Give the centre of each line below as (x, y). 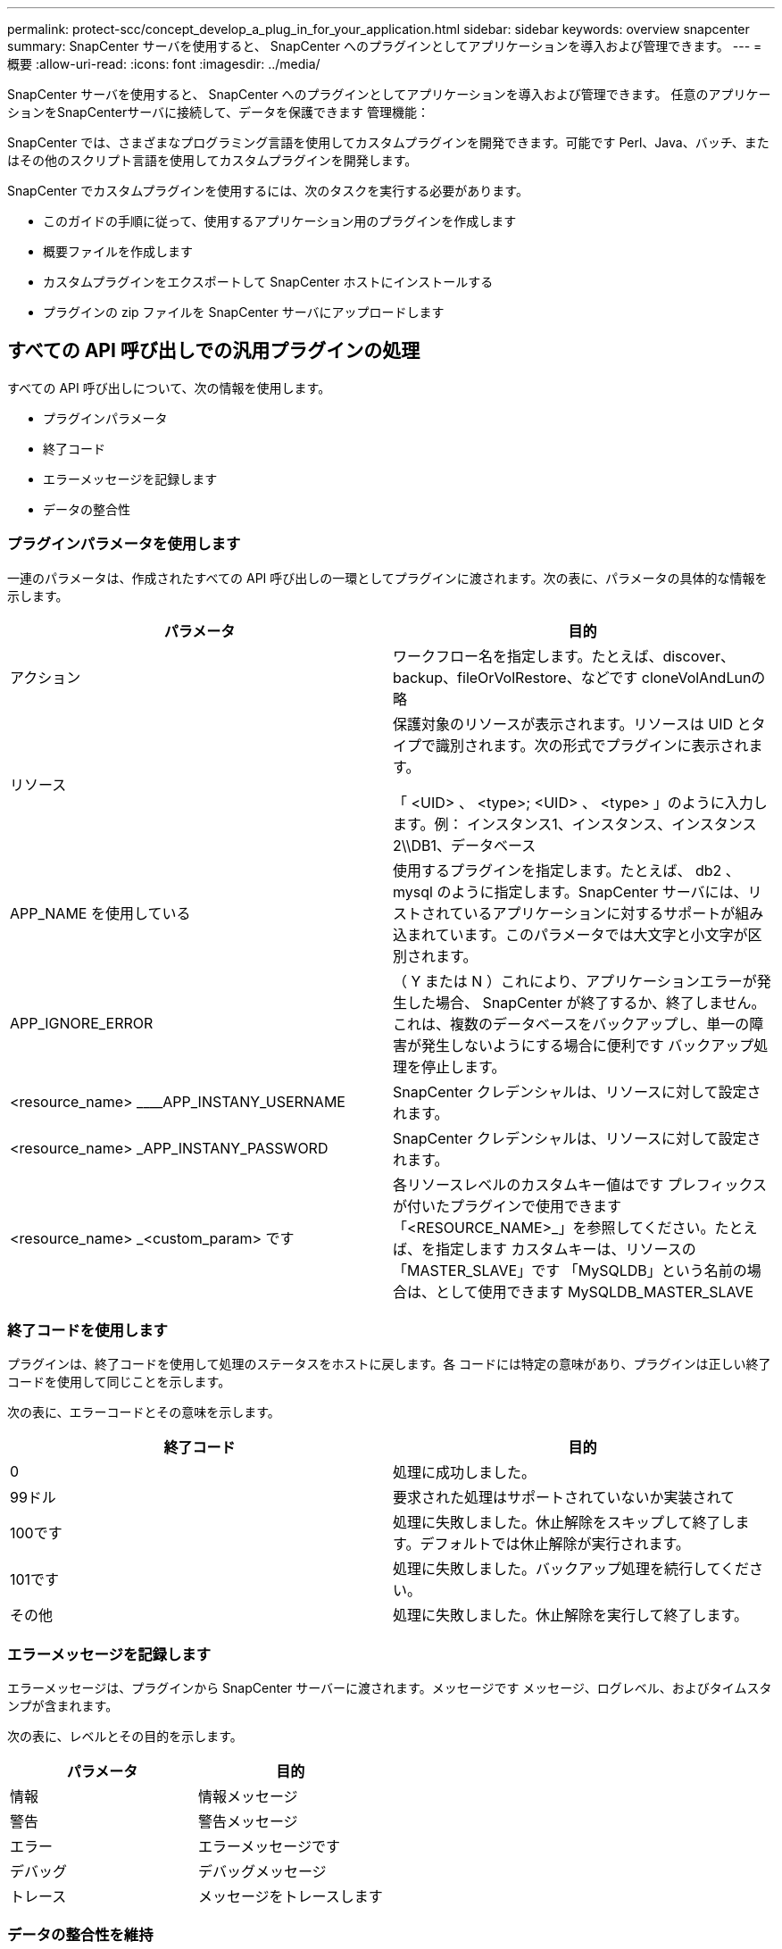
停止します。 (464, 1066)
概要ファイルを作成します (118, 251)
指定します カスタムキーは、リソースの (566, 1249)
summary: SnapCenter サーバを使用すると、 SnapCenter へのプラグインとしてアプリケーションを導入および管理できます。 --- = (385, 46)
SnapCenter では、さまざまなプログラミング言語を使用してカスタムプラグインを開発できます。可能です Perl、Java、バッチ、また (388, 142)
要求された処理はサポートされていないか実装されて (564, 1498)
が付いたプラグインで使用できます (507, 1206)
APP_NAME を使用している (100, 913)
